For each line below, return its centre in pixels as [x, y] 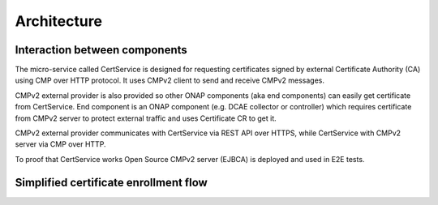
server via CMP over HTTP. [60, 144]
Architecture [59, 21]
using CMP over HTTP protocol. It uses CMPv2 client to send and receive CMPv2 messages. [170, 80]
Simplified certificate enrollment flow [112, 182]
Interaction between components [101, 50]
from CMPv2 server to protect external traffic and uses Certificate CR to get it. [146, 118]
